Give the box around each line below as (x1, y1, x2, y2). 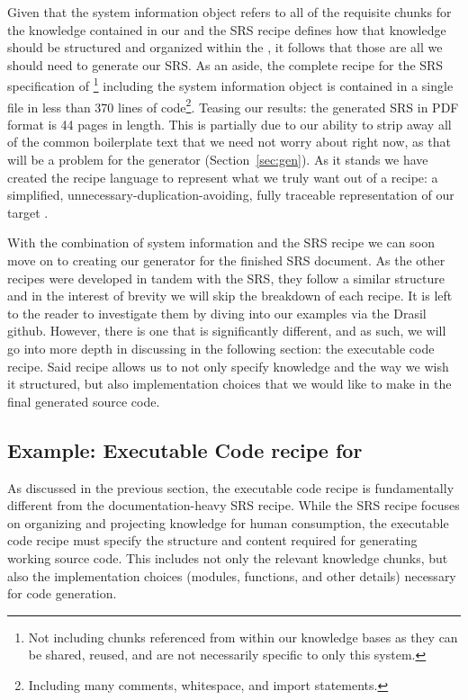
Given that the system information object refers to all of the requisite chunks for (7, 3, 452, 21)
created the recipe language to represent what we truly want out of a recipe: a (7, 167, 438, 186)
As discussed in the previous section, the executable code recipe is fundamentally (7, 478, 454, 497)
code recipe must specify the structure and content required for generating (7, 531, 418, 550)
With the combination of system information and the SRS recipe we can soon (7, 233, 435, 252)
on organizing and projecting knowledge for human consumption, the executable (7, 513, 449, 532)
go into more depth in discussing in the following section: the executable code (7, 339, 435, 357)
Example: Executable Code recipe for (7, 435, 363, 463)
